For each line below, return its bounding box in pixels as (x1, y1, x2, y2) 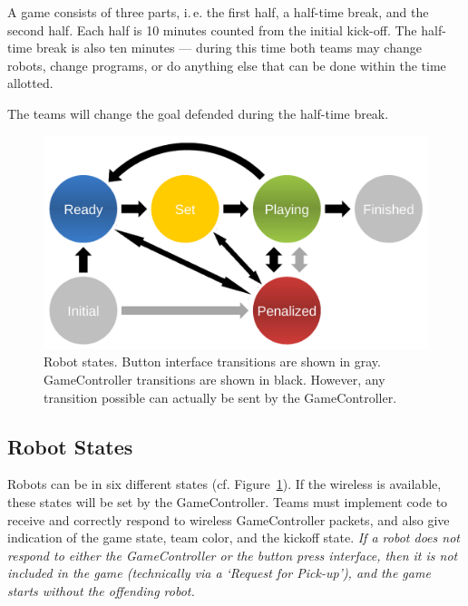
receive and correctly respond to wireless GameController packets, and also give (7, 510, 450, 529)
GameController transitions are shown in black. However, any (44, 369, 385, 388)
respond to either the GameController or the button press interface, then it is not (7, 545, 458, 564)
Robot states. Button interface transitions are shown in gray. (44, 352, 381, 371)
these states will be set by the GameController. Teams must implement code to (7, 492, 448, 511)
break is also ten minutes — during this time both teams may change (35, 38, 422, 57)
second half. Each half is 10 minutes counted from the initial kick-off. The (7, 20, 417, 39)
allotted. (7, 73, 54, 93)
